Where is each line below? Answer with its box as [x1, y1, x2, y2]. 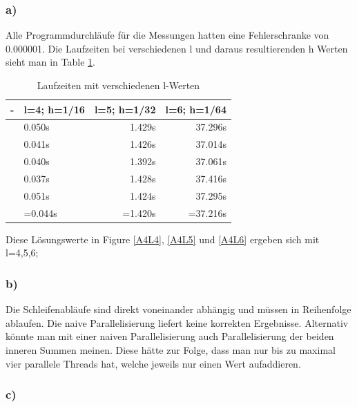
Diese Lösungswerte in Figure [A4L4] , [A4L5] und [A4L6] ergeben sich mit [6, 231, 320, 246]
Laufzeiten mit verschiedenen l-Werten [37, 78, 200, 92]
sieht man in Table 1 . [6, 55, 95, 69]
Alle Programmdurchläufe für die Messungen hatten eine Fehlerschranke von [6, 28, 329, 42]
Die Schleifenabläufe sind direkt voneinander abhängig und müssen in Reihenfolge [6, 302, 351, 316]
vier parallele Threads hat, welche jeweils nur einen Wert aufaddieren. [6, 356, 301, 370]
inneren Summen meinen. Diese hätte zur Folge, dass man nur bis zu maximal [6, 342, 336, 357]
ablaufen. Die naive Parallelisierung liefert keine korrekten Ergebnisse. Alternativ [6, 315, 349, 330]
